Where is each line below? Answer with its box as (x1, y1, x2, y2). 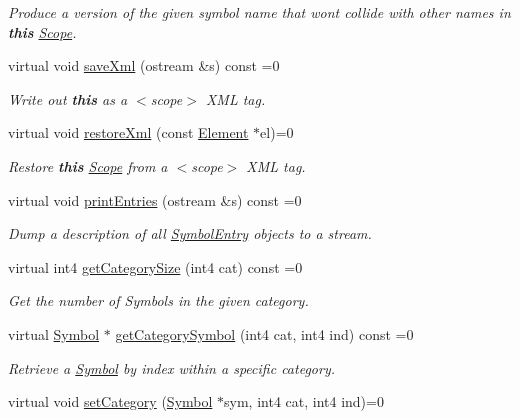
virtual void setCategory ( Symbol (8, 391, 213, 412)
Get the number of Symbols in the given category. (8, 290, 309, 311)
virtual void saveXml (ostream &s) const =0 (8, 55, 280, 76)
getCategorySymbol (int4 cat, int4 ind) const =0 (115, 323, 414, 344)
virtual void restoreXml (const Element (8, 122, 249, 143)
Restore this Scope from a (8, 155, 168, 176)
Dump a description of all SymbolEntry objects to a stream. (8, 223, 372, 244)
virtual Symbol (8, 323, 100, 344)
